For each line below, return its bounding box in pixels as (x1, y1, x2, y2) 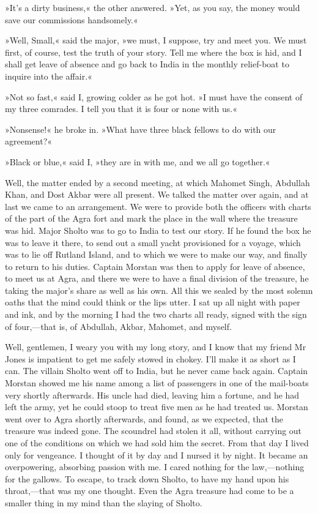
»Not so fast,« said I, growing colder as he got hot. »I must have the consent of (5, 90, 303, 103)
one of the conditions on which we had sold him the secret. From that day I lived (5, 436, 309, 449)
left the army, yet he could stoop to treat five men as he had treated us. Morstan (5, 400, 308, 413)
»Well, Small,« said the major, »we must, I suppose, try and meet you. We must (5, 34, 307, 47)
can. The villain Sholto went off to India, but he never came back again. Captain (5, 364, 308, 377)
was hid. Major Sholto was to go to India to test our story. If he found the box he (5, 223, 311, 236)
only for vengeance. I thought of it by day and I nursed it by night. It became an (5, 448, 308, 461)
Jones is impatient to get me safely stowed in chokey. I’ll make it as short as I (5, 352, 296, 365)
